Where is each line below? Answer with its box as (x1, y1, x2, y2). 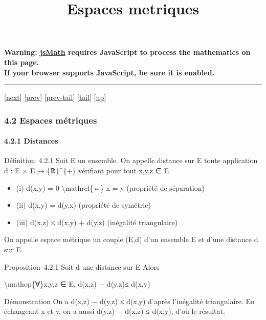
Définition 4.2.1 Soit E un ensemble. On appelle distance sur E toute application (4, 155, 258, 166)
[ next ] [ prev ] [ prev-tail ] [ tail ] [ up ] (4, 92, 106, 103)
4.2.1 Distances (4, 135, 58, 146)
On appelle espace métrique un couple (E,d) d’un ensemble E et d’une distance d (4, 234, 258, 245)
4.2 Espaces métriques (4, 113, 97, 126)
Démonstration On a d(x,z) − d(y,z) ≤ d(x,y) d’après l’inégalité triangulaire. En (4, 295, 255, 306)
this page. (4, 56, 39, 67)
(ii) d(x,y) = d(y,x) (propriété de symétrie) (16, 199, 151, 210)
